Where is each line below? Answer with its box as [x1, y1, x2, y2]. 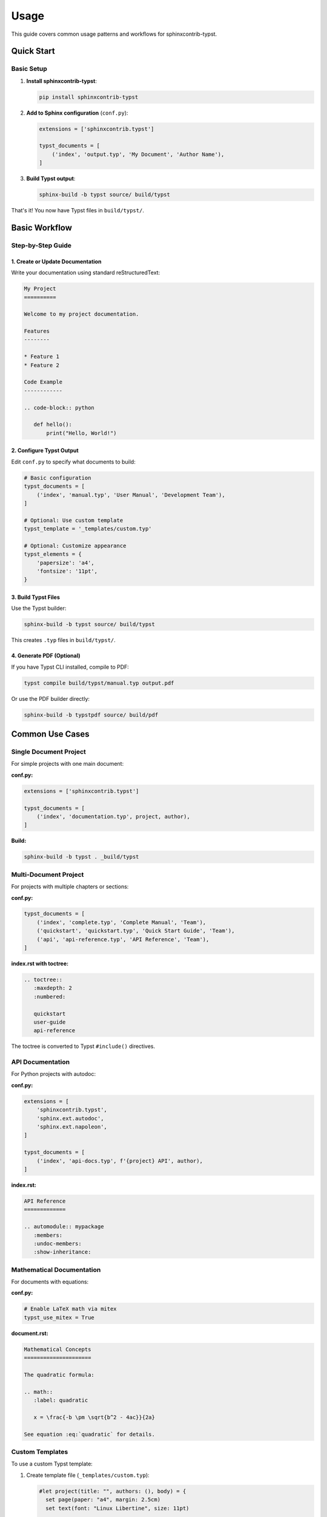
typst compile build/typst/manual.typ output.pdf [24, 680, 174, 686]
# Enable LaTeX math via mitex [24, 1305, 117, 1313]
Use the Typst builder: [11, 604, 67, 612]
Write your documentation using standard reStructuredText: [11, 269, 160, 276]
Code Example [24, 379, 63, 385]
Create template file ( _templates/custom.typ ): [26, 1471, 150, 1479]
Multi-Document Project [11, 870, 84, 879]
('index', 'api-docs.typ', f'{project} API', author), [36, 1157, 203, 1164]
